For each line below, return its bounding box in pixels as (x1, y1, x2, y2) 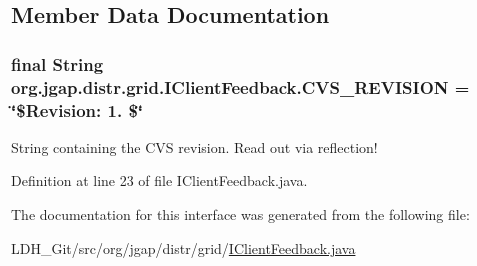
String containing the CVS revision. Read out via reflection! (11, 136, 378, 157)
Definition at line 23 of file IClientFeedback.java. (11, 170, 308, 191)
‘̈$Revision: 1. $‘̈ (11, 97, 144, 122)
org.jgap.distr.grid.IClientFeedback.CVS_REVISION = (11, 74, 470, 99)
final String (11, 51, 104, 76)
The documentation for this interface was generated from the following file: (11, 204, 470, 225)
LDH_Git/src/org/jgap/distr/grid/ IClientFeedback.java (11, 237, 356, 258)
